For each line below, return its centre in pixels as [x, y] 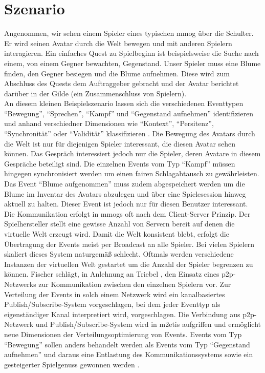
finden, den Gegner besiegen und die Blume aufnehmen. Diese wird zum [117, 73]
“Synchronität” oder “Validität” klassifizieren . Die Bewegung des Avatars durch [130, 133]
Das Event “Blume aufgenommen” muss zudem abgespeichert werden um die [125, 184]
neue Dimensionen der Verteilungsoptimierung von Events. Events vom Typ [123, 334]
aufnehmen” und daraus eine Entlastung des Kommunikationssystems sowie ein [129, 354]
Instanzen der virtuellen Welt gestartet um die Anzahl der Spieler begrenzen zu [129, 264]
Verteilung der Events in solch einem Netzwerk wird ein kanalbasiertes [115, 294]
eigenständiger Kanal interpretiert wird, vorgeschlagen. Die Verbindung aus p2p [129, 314]
